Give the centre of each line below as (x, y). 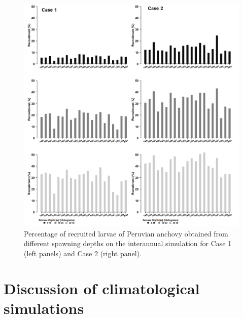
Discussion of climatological (102, 288)
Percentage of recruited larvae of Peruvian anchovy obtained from (126, 233)
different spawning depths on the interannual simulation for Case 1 (128, 243)
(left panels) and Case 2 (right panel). (83, 253)
